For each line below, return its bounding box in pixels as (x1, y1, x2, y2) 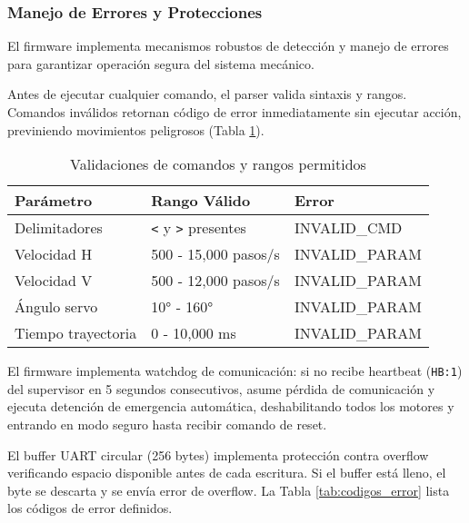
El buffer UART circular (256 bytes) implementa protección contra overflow (7, 445, 429, 464)
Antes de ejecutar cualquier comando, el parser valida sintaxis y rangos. (7, 84, 407, 104)
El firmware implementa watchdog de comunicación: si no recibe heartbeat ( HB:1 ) (7, 361, 463, 380)
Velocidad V (15, 270, 93, 291)
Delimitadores (15, 217, 103, 239)
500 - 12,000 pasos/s (151, 270, 280, 291)
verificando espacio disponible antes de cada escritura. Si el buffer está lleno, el (7, 463, 446, 482)
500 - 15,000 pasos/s (151, 243, 280, 265)
